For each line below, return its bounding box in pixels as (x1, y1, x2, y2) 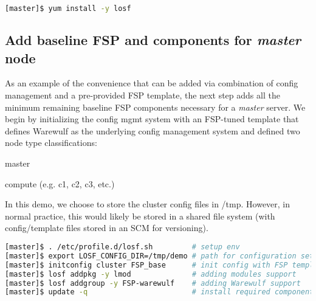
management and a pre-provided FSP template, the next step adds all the (5, 89, 280, 102)
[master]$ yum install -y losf (5, 4, 131, 13)
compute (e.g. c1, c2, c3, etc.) (5, 177, 115, 190)
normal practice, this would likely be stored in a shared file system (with (5, 209, 275, 222)
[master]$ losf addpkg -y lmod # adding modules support (5, 269, 297, 279)
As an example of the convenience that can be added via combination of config (5, 77, 298, 89)
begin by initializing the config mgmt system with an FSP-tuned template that (5, 112, 299, 125)
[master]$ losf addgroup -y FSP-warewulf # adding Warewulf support (5, 279, 301, 288)
